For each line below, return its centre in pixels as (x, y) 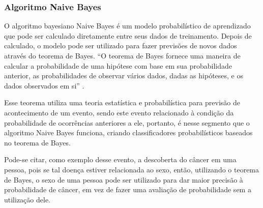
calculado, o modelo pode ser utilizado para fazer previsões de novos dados (121, 46)
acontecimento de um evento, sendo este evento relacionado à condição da (119, 112)
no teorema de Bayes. (37, 142)
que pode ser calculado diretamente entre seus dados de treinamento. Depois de (128, 35)
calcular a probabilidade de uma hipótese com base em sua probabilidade (118, 65)
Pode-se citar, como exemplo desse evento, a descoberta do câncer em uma (120, 159)
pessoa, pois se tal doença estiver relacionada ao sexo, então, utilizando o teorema (132, 169)
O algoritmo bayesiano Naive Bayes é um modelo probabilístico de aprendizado (127, 26)
